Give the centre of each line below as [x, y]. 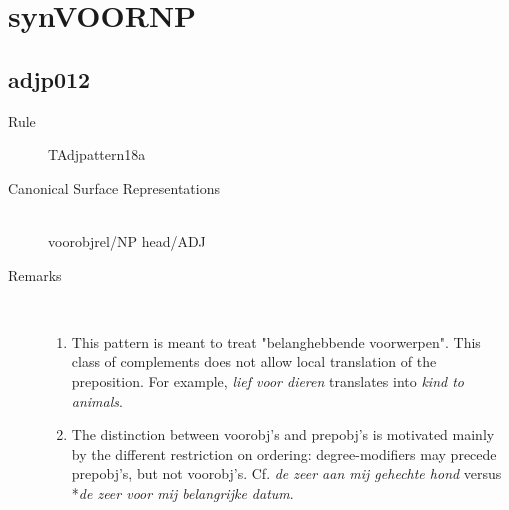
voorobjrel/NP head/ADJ [127, 240]
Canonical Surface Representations [114, 187]
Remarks [35, 274]
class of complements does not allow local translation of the [254, 361]
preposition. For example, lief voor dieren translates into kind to [267, 380]
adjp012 [49, 78]
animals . [97, 400]
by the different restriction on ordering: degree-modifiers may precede [284, 453]
